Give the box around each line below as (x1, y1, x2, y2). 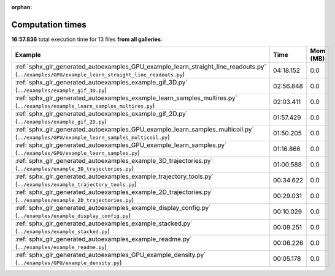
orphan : (11, 4, 33, 10)
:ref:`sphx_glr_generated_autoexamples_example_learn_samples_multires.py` (15, 94, 237, 102)
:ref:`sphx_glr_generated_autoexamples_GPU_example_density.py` (15, 251, 206, 259)
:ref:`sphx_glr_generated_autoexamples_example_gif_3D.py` (15, 78, 188, 87)
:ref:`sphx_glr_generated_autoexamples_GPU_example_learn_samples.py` (15, 141, 227, 149)
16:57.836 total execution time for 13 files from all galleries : (11, 35, 163, 43)
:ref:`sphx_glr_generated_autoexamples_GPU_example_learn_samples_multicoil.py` (15, 125, 254, 134)
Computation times (11, 19, 87, 30)
